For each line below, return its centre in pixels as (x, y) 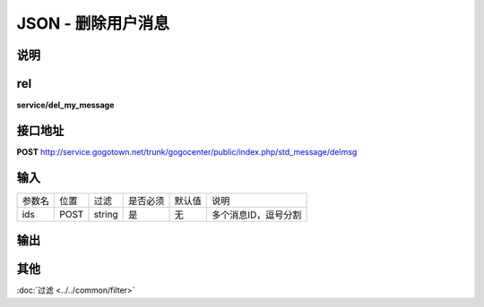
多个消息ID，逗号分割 (257, 215)
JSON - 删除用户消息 (93, 23)
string (106, 214)
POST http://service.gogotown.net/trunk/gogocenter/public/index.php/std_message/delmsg (187, 151)
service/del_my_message (65, 105)
